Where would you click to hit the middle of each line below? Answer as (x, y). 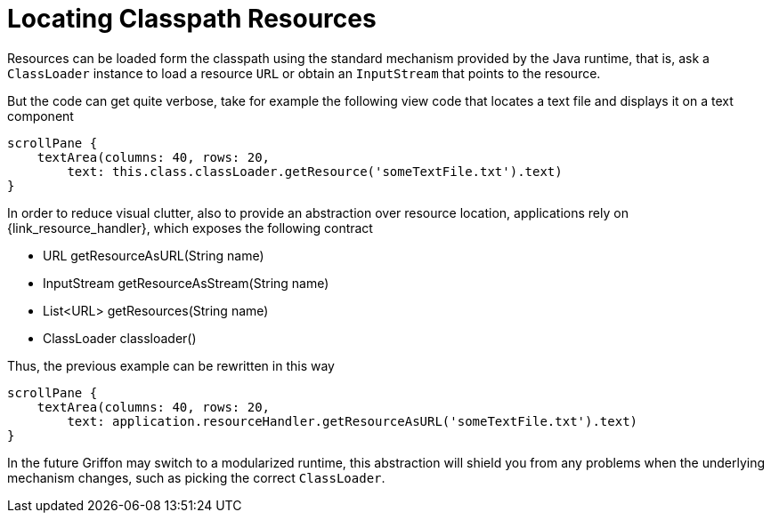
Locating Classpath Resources (192, 19)
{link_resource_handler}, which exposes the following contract (190, 228)
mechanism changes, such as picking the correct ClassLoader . (196, 477)
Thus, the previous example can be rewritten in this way (171, 365)
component (41, 116)
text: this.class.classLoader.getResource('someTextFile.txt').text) (315, 171)
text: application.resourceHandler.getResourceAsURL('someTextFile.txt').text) (353, 421)
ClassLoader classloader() (120, 338)
